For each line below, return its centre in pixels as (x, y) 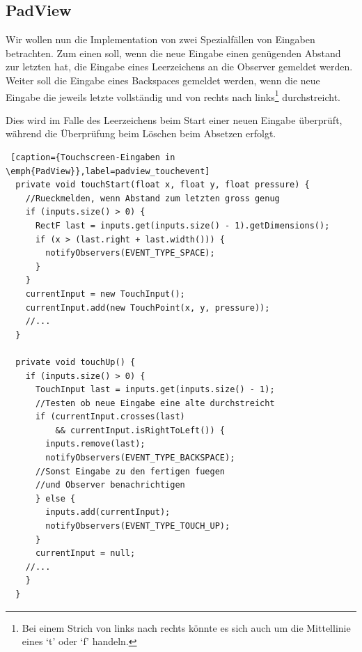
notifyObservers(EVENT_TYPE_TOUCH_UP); (138, 526)
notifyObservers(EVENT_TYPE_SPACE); (130, 253)
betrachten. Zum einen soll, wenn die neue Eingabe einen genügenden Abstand (173, 53)
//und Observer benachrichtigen (110, 485)
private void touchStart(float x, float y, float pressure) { (163, 185)
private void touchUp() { (76, 362)
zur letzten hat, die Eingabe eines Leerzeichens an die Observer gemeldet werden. (179, 67)
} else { (55, 498)
